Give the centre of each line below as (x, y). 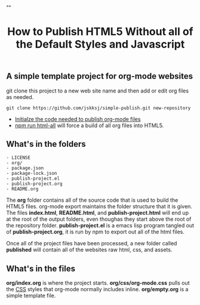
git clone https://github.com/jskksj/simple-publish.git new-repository (99, 108)
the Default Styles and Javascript (100, 44)
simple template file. (31, 295)
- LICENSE (19, 158)
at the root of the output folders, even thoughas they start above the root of (99, 219)
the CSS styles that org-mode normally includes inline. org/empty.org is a (97, 289)
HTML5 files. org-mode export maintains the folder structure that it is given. (99, 207)
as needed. (20, 97)
